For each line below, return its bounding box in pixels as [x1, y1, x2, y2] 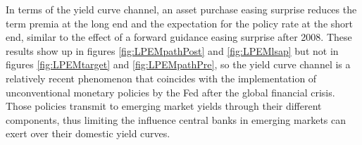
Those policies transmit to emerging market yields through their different [6, 99, 322, 113]
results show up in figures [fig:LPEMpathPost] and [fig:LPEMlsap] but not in [6, 43, 339, 58]
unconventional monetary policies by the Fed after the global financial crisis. [6, 84, 335, 99]
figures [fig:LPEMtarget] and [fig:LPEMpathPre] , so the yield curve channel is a [6, 57, 351, 72]
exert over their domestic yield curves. [6, 126, 170, 141]
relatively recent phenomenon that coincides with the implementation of [6, 70, 317, 85]
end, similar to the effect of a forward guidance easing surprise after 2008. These [6, 30, 352, 44]
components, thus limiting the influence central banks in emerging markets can [6, 112, 347, 127]
